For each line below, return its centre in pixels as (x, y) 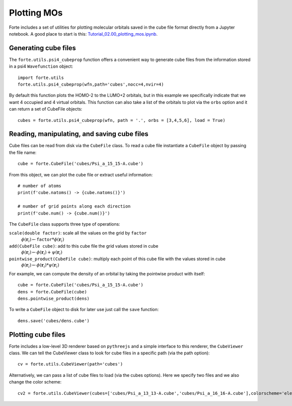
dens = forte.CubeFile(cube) (52, 292)
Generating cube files (43, 48)
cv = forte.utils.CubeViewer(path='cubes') (70, 364)
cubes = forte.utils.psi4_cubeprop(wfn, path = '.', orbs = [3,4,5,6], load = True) (122, 120)
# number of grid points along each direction (74, 206)
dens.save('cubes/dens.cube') (54, 321)
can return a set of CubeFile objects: (46, 109)
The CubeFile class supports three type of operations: (64, 224)
